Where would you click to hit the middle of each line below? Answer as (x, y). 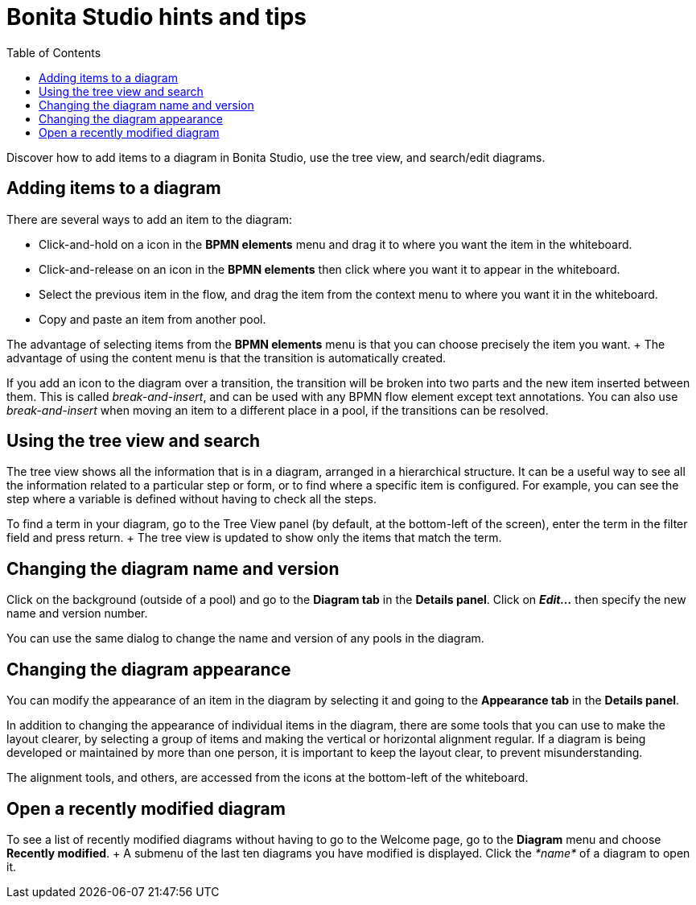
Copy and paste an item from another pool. (152, 319)
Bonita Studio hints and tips (157, 17)
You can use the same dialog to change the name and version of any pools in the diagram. (245, 638)
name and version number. (77, 614)
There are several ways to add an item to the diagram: (149, 219)
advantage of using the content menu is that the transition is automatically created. (227, 357)
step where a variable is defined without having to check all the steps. (192, 499)
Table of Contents (54, 52)
